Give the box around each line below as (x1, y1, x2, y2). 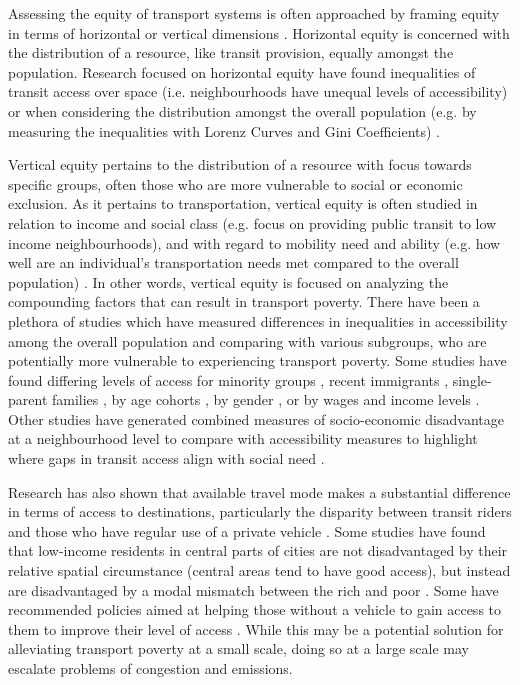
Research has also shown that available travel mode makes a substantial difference (8, 481, 511, 502)
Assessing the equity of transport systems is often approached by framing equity (8, 3, 500, 23)
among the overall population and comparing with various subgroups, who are (8, 330, 487, 351)
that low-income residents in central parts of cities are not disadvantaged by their (8, 540, 508, 561)
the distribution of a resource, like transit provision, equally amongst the (8, 42, 454, 63)
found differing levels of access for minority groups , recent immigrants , (8, 369, 449, 390)
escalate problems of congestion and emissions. (8, 658, 293, 678)
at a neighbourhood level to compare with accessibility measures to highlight (8, 428, 478, 449)
